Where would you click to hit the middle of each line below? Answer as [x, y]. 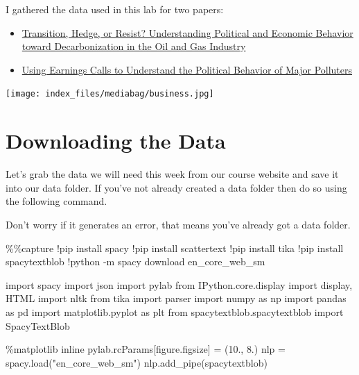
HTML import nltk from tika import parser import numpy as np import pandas [176, 298]
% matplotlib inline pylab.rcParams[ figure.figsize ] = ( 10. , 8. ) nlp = [146, 349]
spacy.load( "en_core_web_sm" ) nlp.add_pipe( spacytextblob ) [137, 362]
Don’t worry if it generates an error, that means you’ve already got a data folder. [178, 224]
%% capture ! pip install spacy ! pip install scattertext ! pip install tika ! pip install [175, 248]
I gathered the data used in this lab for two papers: [115, 9]
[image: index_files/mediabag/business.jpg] [110, 94]
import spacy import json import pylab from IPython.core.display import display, [179, 284]
